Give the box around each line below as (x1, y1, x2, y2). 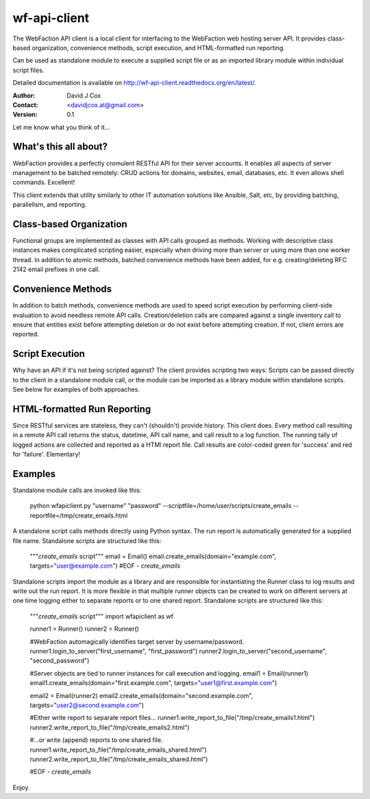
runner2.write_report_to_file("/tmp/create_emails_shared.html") (29, 755, 208, 763)
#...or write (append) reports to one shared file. (29, 736, 163, 744)
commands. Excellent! (12, 178, 75, 187)
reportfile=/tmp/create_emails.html (29, 511, 128, 520)
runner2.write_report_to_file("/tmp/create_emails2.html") (29, 723, 190, 731)
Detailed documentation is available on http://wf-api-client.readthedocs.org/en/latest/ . (12, 79, 256, 87)
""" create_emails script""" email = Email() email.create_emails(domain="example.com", (29, 552, 277, 560)
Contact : (12, 100, 39, 109)
